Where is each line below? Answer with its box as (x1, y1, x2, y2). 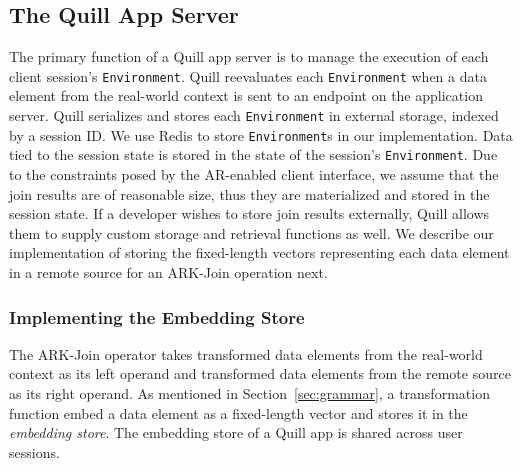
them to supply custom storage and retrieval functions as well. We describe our (9, 222, 494, 243)
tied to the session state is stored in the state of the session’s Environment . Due (9, 144, 498, 165)
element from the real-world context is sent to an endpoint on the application (9, 85, 483, 106)
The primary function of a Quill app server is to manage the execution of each (9, 46, 489, 67)
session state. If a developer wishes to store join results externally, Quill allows (9, 203, 490, 224)
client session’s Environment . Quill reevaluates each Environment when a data (9, 65, 487, 86)
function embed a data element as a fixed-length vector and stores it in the (9, 402, 468, 423)
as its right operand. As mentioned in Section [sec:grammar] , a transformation (9, 382, 490, 403)
